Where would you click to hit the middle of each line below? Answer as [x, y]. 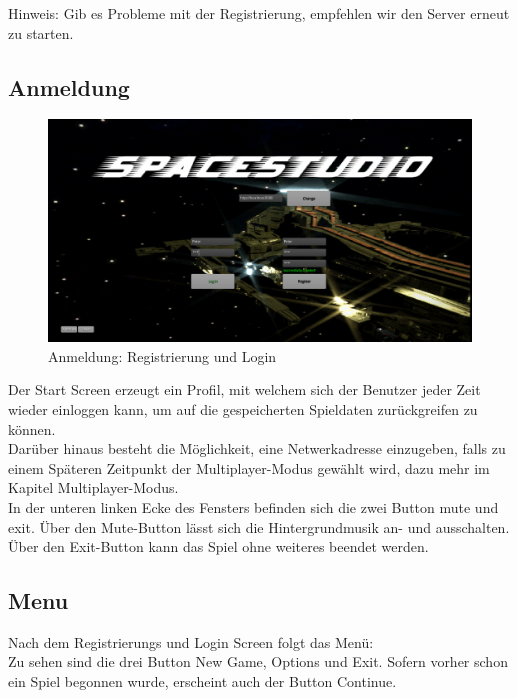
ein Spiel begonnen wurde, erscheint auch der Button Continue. [202, 681]
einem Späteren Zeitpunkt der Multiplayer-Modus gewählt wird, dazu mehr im [249, 467]
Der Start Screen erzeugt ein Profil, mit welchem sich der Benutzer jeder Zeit [244, 389]
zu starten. [41, 32]
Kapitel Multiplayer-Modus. [93, 487]
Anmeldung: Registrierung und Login [162, 355]
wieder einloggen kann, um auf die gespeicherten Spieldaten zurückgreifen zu [243, 408]
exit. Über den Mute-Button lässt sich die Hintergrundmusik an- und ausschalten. [259, 526]
